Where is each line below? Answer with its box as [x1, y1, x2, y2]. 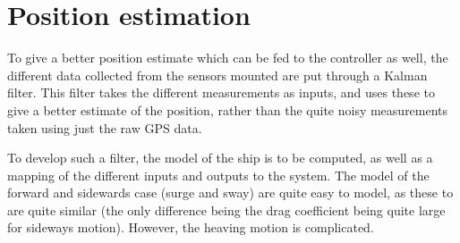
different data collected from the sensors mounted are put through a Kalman [7, 65, 428, 84]
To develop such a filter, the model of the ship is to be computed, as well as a [7, 148, 433, 167]
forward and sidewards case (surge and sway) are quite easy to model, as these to [7, 183, 454, 202]
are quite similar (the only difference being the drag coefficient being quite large [7, 200, 446, 219]
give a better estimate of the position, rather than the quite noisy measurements [7, 100, 448, 119]
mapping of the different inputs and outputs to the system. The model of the [7, 165, 430, 184]
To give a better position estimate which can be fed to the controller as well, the [7, 48, 448, 67]
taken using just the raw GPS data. [7, 118, 202, 137]
